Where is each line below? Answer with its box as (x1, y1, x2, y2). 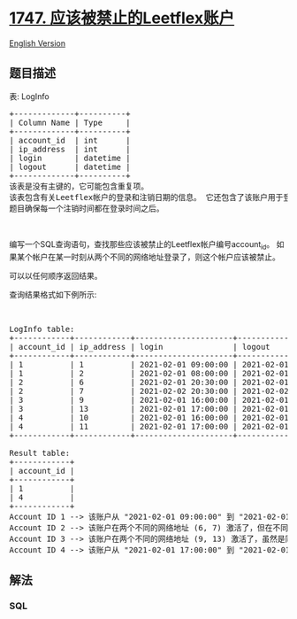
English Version (9, 37, 66, 49)
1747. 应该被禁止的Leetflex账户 (9, 8, 235, 28)
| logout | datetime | (9, 161, 131, 172)
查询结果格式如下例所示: (9, 289, 97, 299)
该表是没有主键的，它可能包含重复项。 (9, 181, 148, 191)
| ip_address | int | (9, 143, 131, 154)
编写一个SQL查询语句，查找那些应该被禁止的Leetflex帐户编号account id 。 (9, 238, 275, 251)
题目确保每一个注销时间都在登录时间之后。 (9, 203, 164, 213)
